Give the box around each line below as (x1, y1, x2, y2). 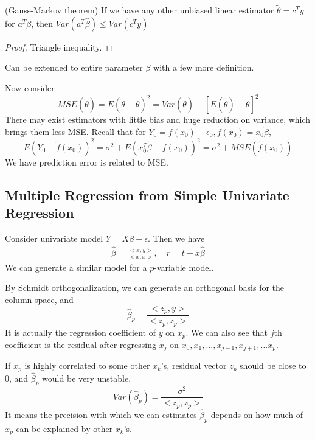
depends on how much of (210, 408, 303, 421)
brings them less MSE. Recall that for (5, 125, 146, 138)
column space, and (5, 293, 74, 306)
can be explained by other (16, 422, 113, 435)
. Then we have (147, 232, 205, 245)
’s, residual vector (161, 359, 227, 372)
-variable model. (154, 260, 214, 273)
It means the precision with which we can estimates (5, 408, 197, 421)
